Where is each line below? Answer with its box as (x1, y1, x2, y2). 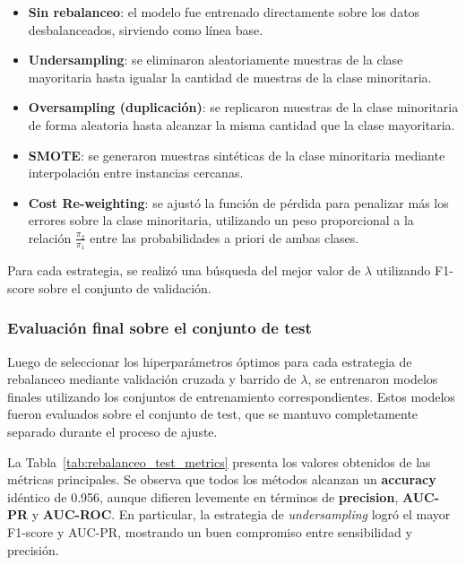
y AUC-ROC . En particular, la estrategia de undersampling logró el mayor (31, 505, 451, 524)
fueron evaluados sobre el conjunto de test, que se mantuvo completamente (7, 404, 419, 423)
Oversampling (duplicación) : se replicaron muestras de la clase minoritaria (28, 98, 459, 117)
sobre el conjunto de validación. (39, 278, 211, 297)
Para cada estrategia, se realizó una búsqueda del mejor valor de (7, 261, 361, 280)
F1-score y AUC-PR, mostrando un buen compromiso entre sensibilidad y (7, 522, 412, 541)
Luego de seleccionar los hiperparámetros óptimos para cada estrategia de (7, 352, 412, 370)
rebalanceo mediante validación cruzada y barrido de (7, 369, 297, 388)
